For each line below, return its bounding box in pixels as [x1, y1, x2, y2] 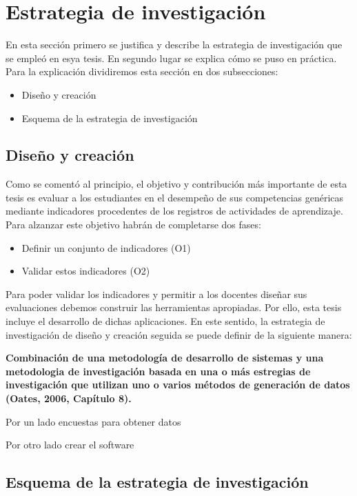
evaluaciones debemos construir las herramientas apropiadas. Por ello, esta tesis [6, 300, 342, 315]
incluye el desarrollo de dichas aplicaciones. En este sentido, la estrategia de [6, 314, 325, 328]
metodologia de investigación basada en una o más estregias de [6, 364, 311, 378]
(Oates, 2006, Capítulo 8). [6, 391, 132, 406]
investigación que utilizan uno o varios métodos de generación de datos [6, 377, 350, 392]
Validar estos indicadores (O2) [21, 264, 150, 278]
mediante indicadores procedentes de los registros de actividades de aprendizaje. [6, 204, 343, 218]
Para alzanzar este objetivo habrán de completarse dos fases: [6, 217, 261, 232]
